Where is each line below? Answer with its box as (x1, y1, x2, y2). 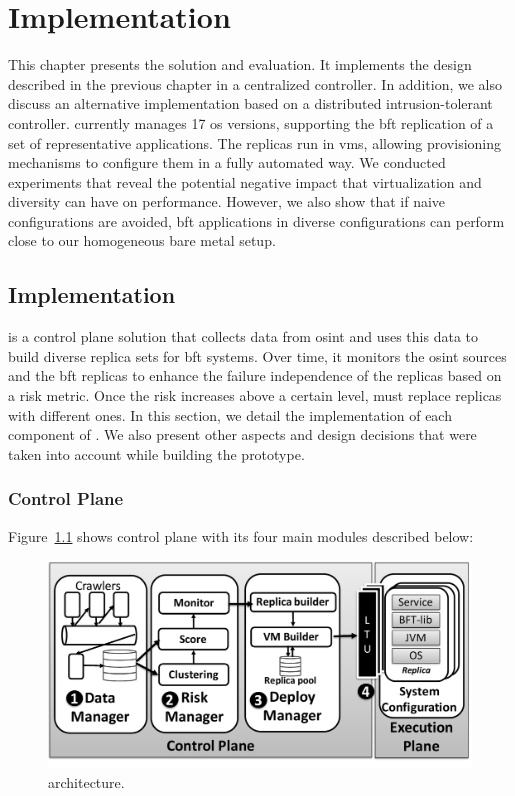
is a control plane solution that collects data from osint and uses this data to (8, 326, 479, 347)
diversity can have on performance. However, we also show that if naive (8, 191, 446, 212)
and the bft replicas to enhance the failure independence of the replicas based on (8, 365, 502, 386)
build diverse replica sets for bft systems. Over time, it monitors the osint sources (8, 345, 507, 366)
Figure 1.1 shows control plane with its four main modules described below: (8, 525, 474, 546)
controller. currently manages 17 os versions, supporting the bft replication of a (8, 112, 494, 133)
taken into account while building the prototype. (8, 443, 305, 464)
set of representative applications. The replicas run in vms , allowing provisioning (8, 132, 502, 153)
